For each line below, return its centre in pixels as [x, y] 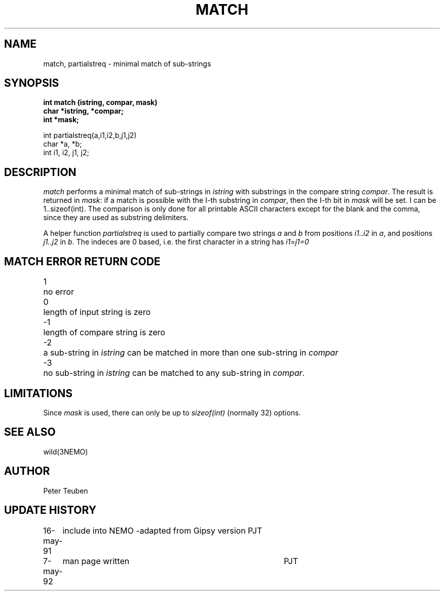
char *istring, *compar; [83, 111]
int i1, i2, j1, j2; [66, 153]
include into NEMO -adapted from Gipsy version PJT [162, 530]
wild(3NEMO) [66, 451]
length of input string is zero [97, 312]
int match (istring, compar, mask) [100, 102]
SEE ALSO [30, 432]
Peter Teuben [66, 491]
